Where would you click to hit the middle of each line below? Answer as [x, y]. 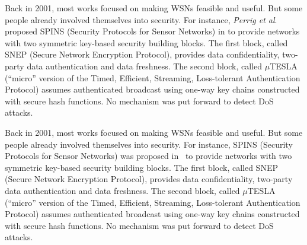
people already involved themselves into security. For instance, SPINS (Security [149, 144]
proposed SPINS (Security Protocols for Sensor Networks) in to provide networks [152, 31]
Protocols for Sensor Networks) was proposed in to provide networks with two [148, 156]
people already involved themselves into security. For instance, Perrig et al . [141, 19]
